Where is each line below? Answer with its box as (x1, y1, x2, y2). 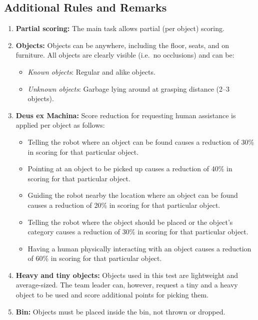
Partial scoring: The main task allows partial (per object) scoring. (15, 23, 224, 34)
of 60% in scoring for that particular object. (27, 253, 162, 263)
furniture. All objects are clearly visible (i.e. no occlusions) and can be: (15, 50, 234, 60)
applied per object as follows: (15, 120, 105, 130)
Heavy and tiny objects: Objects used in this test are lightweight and (15, 269, 238, 280)
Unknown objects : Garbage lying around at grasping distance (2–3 (27, 83, 229, 94)
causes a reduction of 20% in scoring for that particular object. (27, 199, 220, 210)
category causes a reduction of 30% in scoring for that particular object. (27, 226, 248, 237)
